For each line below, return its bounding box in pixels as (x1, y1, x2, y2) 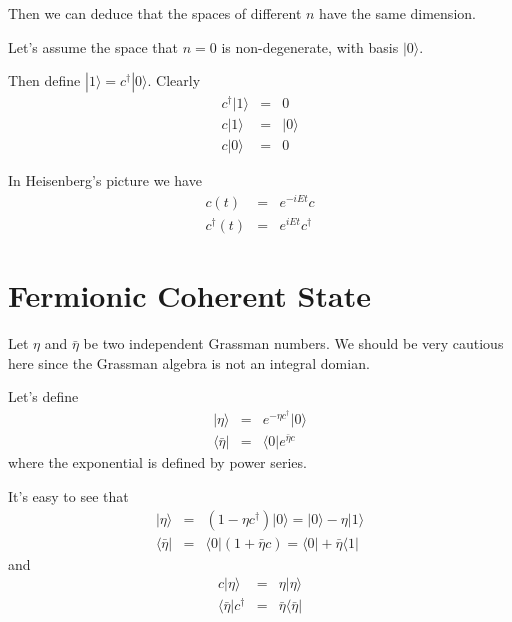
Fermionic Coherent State (8, 275, 371, 316)
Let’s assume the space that (8, 36, 179, 57)
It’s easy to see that (8, 486, 129, 506)
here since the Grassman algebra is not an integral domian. (8, 352, 370, 373)
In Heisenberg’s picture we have (8, 170, 202, 191)
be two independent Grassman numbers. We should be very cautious (83, 333, 504, 354)
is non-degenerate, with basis (221, 36, 399, 57)
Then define (8, 70, 81, 91)
